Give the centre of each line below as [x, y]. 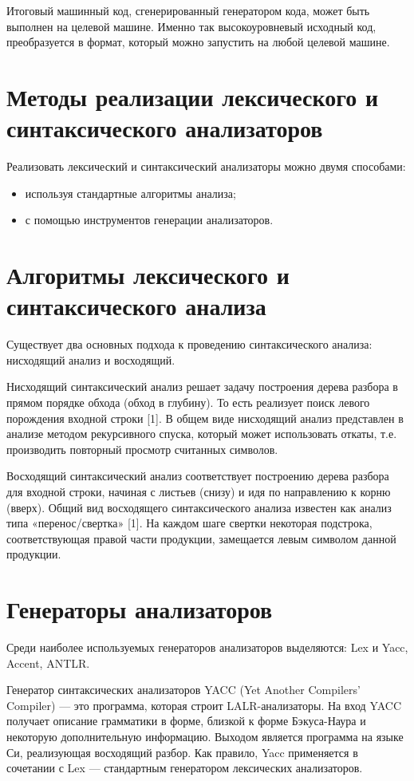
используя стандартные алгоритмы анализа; [130, 193]
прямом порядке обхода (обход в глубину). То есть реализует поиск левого [188, 402]
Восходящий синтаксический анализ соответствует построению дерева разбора [198, 476]
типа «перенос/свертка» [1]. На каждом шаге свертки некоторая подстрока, [189, 523]
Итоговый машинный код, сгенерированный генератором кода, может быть [188, 10]
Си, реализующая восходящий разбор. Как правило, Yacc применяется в [182, 752]
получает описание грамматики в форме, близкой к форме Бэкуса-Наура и [186, 721]
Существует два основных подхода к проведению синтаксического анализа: [189, 344]
